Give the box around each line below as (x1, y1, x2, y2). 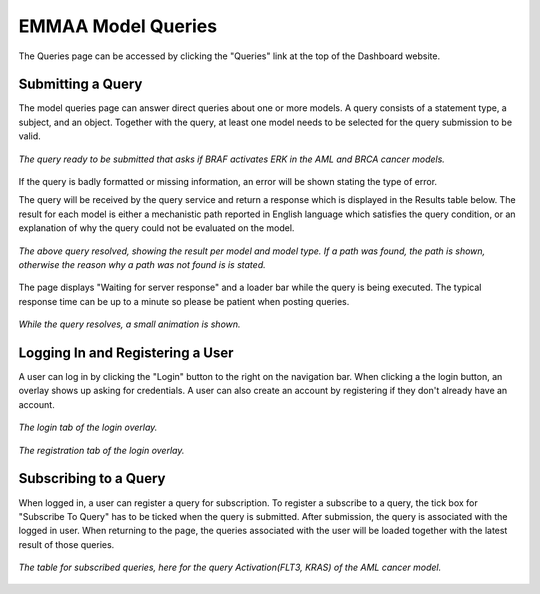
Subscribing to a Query (18, 470, 166, 487)
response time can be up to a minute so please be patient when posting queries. (18, 295, 350, 307)
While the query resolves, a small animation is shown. (18, 318, 241, 330)
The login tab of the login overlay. (18, 421, 158, 434)
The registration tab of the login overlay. (18, 444, 185, 456)
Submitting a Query (18, 76, 143, 93)
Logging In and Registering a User (18, 344, 234, 361)
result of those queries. (18, 538, 115, 550)
